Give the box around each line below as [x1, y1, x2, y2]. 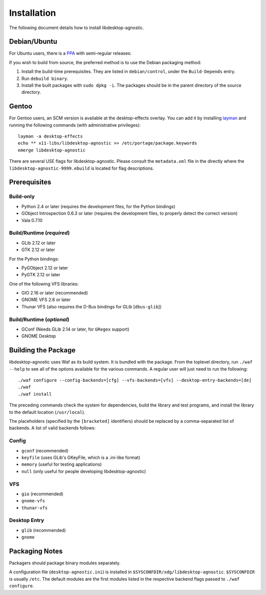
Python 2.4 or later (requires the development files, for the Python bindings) [21, 203, 176, 209]
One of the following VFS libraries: [9, 281, 79, 287]
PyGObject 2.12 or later [21, 264, 68, 271]
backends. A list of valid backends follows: [9, 425, 96, 431]
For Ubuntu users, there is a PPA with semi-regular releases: [9, 50, 132, 56]
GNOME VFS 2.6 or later [21, 297, 71, 303]
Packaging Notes [9, 547, 63, 555]
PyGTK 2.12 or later [21, 272, 61, 278]
